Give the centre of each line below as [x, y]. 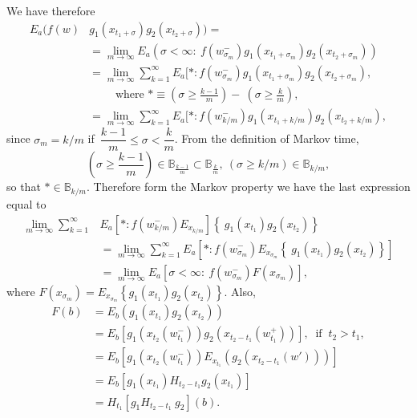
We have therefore [51, 10]
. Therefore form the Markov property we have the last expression [248, 187]
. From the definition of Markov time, [267, 138]
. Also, [240, 291]
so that [24, 187]
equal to [26, 203]
